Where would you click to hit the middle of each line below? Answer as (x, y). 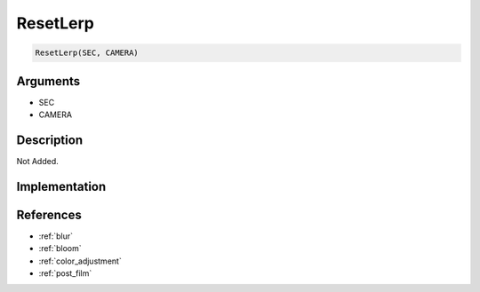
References (49, 214)
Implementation (61, 186)
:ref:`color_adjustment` (80, 261)
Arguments (48, 81)
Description (50, 140)
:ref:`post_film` (65, 273)
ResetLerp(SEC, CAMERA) (87, 53)
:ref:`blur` (56, 236)
